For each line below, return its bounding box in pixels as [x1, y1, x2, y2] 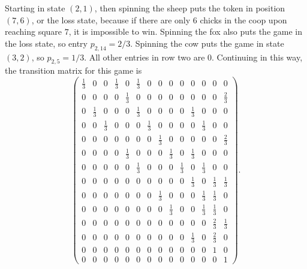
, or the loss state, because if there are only [31, 13, 191, 26]
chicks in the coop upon [200, 13, 287, 26]
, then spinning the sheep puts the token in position [94, 2, 285, 14]
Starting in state [5, 2, 65, 14]
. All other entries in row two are [84, 50, 205, 63]
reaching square [5, 25, 62, 38]
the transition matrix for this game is [5, 64, 142, 77]
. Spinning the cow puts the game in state [130, 37, 284, 49]
